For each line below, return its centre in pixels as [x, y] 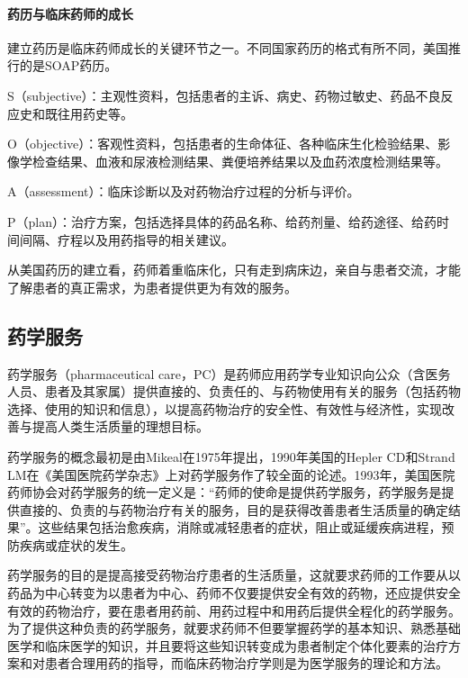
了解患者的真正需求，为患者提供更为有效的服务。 [152, 287]
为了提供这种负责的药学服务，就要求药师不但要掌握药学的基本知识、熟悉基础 [234, 628]
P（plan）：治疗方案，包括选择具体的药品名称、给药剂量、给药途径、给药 [222, 221]
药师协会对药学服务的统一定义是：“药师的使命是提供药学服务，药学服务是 [225, 492]
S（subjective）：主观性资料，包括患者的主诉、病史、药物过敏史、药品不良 [224, 95]
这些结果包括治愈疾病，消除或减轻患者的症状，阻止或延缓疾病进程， [240, 527]
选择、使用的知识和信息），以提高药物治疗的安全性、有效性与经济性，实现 [225, 408]
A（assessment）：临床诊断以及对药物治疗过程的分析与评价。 [184, 191]
